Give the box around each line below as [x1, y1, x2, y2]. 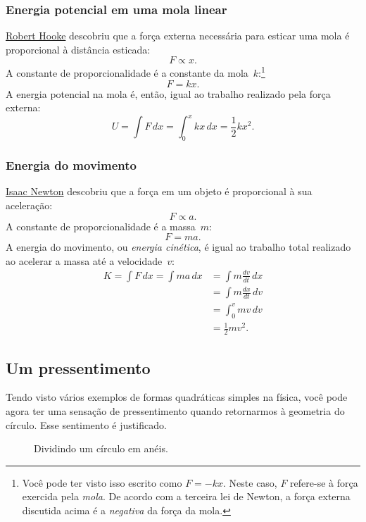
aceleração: [6, 197, 53, 212]
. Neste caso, [223, 475, 277, 490]
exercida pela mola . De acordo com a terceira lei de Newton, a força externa [22, 489, 351, 504]
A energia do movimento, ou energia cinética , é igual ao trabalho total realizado [6, 240, 351, 254]
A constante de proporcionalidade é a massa [6, 218, 196, 233]
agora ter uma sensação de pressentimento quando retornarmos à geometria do [6, 403, 345, 418]
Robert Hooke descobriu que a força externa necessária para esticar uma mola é [6, 28, 350, 43]
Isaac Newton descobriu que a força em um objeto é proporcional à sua [6, 184, 313, 199]
